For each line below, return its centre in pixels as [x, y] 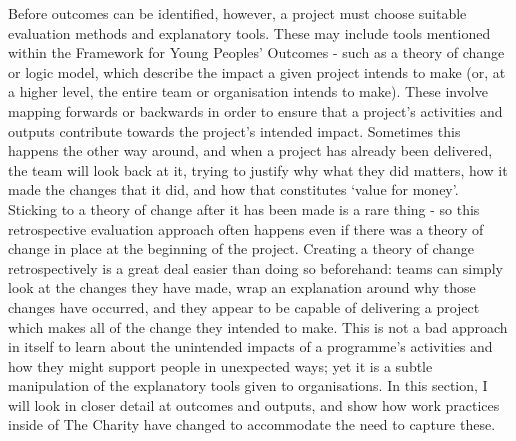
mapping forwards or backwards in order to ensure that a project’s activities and [255, 110]
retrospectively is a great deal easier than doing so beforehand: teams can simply [255, 267]
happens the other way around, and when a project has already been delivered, [250, 150]
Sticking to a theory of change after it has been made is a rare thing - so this [244, 208]
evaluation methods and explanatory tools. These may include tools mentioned [249, 32]
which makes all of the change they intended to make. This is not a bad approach [258, 326]
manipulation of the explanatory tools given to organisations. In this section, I [248, 385]
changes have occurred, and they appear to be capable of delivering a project [244, 306]
